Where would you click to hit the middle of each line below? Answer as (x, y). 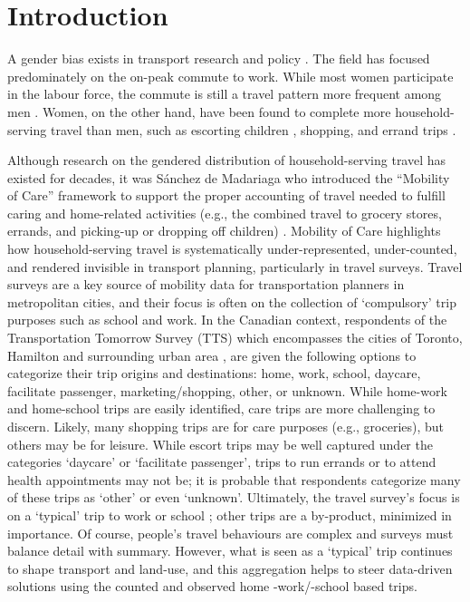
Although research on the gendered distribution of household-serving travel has (227, 160)
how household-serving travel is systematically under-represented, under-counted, (232, 249)
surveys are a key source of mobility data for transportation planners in (206, 284)
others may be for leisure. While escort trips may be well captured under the (220, 444)
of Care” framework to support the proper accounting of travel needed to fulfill (226, 195)
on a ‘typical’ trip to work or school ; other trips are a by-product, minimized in (230, 515)
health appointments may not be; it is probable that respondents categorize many (234, 479)
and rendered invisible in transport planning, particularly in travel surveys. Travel (235, 266)
